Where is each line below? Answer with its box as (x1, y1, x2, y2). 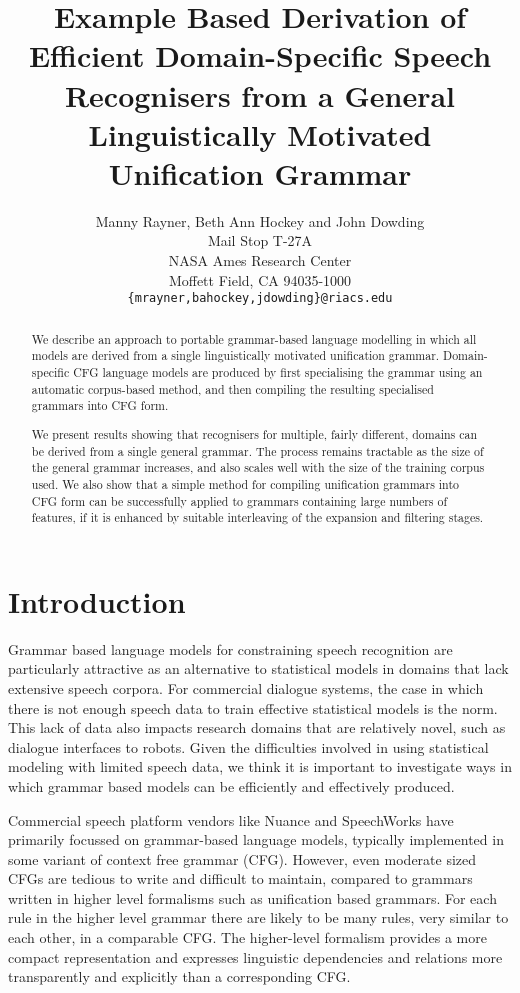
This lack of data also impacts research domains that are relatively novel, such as (8, 717, 506, 738)
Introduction (8, 580, 186, 621)
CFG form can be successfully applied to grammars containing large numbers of (31, 492, 448, 509)
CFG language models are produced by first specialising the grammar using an (73, 364, 483, 381)
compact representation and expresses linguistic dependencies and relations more (8, 946, 503, 967)
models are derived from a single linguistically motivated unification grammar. (31, 347, 440, 364)
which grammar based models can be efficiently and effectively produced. (8, 775, 455, 796)
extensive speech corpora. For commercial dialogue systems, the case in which (8, 677, 484, 698)
